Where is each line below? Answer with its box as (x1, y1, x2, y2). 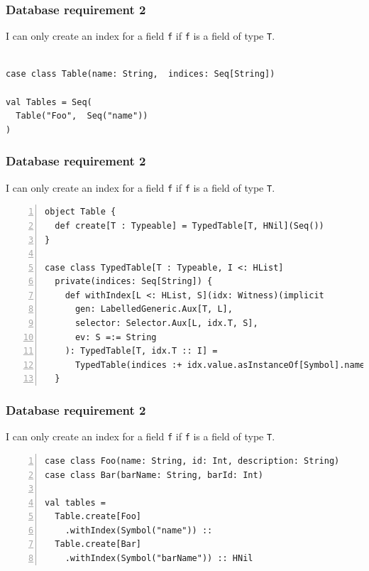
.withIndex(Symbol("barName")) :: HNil (65, 553, 253, 564)
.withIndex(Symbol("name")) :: (65, 525, 213, 535)
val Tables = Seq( (6, 97, 92, 107)
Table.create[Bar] (55, 539, 142, 550)
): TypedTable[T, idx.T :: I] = (65, 346, 218, 357)
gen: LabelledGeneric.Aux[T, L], (75, 304, 233, 315)
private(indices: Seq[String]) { (55, 276, 213, 287)
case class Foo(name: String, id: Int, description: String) (45, 455, 340, 466)
